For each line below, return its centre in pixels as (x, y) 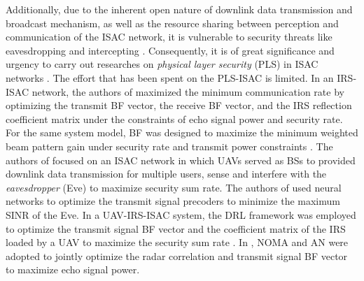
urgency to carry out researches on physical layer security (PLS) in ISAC (162, 64)
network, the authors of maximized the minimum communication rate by (188, 91)
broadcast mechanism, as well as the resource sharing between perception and (172, 23)
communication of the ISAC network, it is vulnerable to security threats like (169, 37)
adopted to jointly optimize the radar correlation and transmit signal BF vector (177, 255)
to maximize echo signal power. (73, 269)
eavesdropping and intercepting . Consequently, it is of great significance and (170, 50)
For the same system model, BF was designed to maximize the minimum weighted (182, 132)
